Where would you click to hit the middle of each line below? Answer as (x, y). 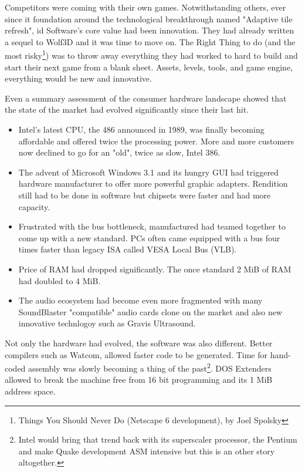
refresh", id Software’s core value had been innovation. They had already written (150, 30)
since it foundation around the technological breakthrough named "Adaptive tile (149, 18)
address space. (30, 391)
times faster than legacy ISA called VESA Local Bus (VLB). (128, 249)
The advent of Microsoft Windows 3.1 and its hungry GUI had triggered (148, 172)
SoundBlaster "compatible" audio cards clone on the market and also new (150, 311)
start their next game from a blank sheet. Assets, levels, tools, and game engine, (149, 67)
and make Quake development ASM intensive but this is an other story (147, 451)
